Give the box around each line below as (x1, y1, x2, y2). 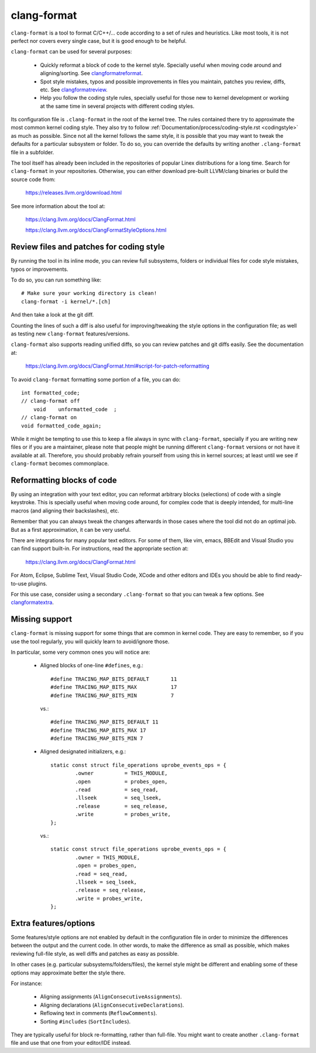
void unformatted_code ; (33, 406, 117, 413)
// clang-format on (21, 414, 77, 421)
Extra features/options (11, 918, 95, 928)
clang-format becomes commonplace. (11, 460, 109, 467)
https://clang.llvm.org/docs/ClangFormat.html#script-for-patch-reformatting (25, 362, 210, 369)
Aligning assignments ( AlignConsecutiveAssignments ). (40, 993, 182, 1000)
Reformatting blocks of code (11, 475, 117, 485)
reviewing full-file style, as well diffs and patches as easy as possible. (11, 950, 179, 957)
